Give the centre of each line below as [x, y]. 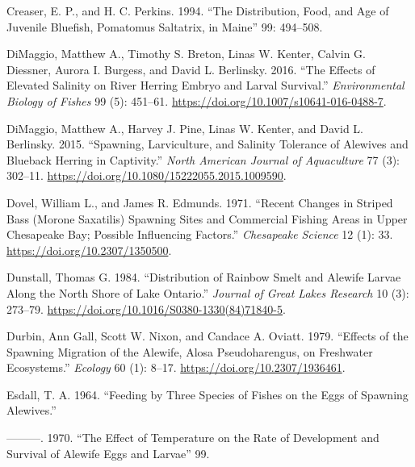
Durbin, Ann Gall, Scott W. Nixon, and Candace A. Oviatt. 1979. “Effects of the [207, 336]
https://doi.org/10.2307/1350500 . [89, 250]
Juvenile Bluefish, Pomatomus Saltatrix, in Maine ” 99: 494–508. [165, 26]
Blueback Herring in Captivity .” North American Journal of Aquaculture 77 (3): [203, 159]
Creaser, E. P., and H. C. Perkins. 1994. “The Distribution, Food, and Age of [198, 10]
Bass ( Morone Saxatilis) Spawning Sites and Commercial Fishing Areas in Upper [207, 218]
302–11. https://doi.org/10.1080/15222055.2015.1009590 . [147, 175]
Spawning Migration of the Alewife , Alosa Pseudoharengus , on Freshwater [190, 351]
